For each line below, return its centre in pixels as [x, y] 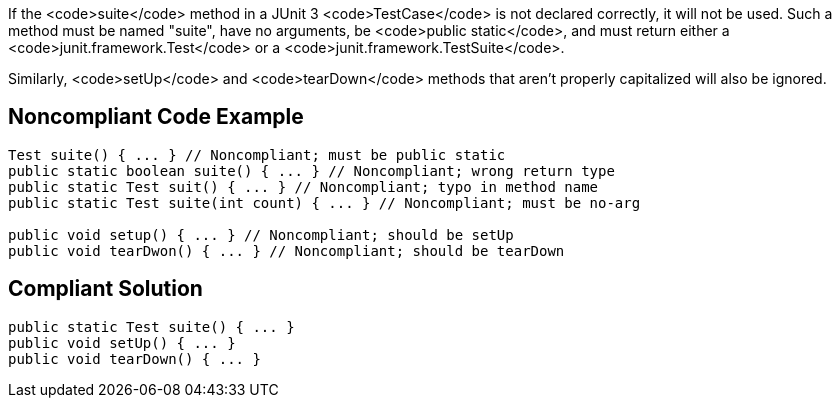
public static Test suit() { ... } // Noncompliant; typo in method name [303, 186]
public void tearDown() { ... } [134, 358]
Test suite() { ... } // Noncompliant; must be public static [257, 154]
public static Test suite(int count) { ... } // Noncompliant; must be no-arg [324, 202]
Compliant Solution [105, 289]
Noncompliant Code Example [156, 117]
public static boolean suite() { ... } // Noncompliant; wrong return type [311, 170]
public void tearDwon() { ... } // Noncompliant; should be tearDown [286, 250]
